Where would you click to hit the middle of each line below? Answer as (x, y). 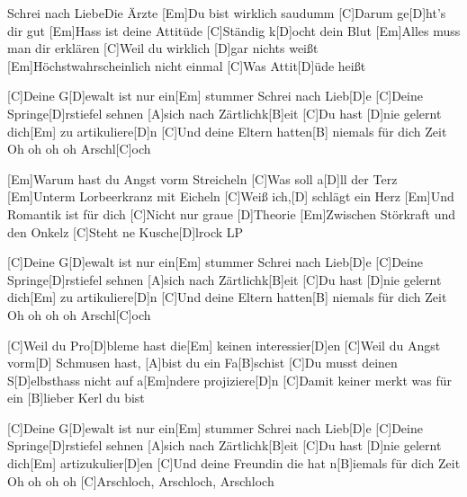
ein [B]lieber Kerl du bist (76, 398)
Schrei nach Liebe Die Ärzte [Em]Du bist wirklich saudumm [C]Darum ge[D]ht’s (227, 13)
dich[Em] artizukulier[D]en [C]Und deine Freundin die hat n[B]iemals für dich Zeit (234, 463)
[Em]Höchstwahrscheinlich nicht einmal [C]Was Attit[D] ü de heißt (187, 65)
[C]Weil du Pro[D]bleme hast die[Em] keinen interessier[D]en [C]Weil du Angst (224, 345)
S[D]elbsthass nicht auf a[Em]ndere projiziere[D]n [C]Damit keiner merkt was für (230, 380)
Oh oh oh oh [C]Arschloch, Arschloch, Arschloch (141, 480)
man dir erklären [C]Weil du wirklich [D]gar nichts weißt (163, 48)
